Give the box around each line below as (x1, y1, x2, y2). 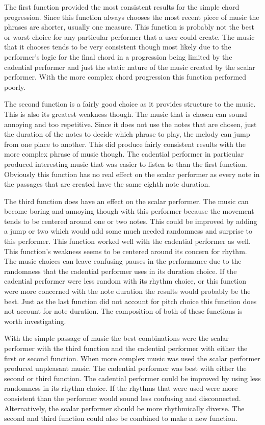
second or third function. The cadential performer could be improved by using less (4, 372, 261, 383)
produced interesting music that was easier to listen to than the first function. (4, 158, 248, 169)
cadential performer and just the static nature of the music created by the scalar (4, 61, 255, 72)
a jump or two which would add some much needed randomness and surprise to (4, 226, 253, 236)
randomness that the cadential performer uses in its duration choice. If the (4, 265, 237, 276)
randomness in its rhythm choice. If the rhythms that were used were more (4, 383, 238, 393)
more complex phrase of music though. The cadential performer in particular (4, 148, 244, 159)
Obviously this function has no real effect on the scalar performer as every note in (4, 168, 260, 179)
